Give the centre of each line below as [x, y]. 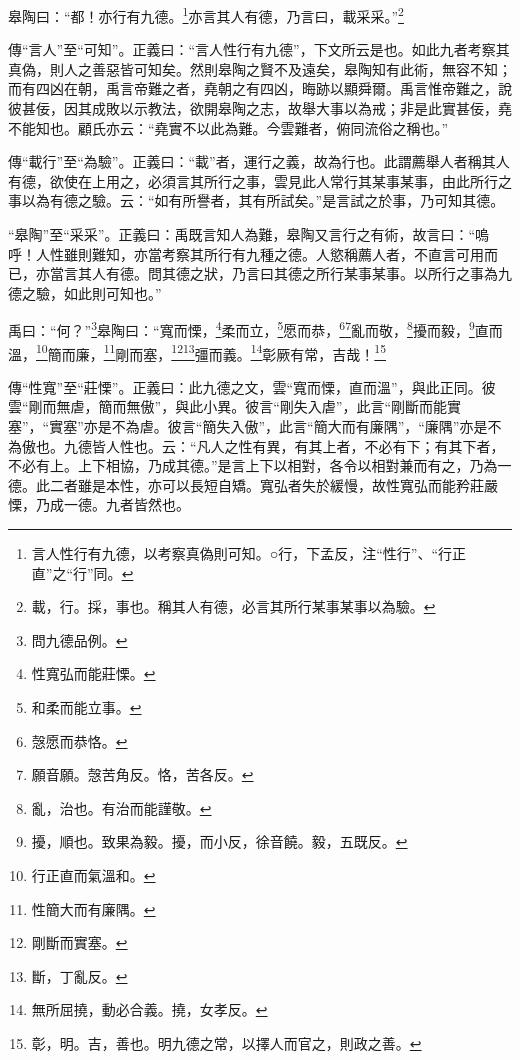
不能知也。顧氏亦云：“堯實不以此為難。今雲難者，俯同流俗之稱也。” [228, 127]
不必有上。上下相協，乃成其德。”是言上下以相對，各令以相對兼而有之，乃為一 [260, 465]
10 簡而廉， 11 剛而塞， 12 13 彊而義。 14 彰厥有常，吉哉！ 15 [211, 352]
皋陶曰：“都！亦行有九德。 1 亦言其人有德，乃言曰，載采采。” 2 [206, 14]
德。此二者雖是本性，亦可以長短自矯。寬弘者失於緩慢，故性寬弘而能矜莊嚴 [253, 484]
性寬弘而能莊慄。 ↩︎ [93, 673]
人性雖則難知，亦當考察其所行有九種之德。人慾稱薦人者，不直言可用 [259, 253]
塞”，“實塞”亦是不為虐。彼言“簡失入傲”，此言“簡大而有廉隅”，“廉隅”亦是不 [255, 426]
